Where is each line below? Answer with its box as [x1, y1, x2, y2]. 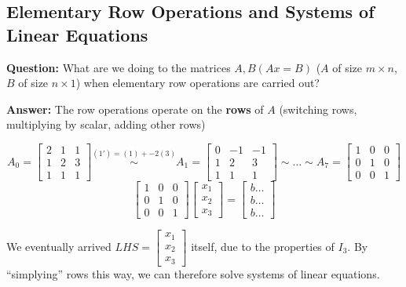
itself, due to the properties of [191, 238, 335, 254]
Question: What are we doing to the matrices [6, 59, 231, 75]
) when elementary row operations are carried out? [75, 74, 320, 91]
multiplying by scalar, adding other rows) [6, 116, 206, 133]
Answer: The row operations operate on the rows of [6, 100, 264, 117]
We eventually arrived [6, 238, 112, 254]
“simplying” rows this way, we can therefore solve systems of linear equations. [6, 265, 380, 282]
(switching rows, [279, 100, 357, 117]
